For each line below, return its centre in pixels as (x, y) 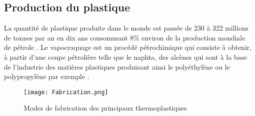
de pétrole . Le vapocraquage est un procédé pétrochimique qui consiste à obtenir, (128, 47)
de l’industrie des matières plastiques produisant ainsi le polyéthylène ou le (117, 66)
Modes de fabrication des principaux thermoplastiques (105, 108)
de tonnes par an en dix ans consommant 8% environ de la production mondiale (125, 37)
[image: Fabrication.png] (66, 92)
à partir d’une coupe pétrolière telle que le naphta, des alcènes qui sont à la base (126, 57)
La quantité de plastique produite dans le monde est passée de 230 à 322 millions (126, 28)
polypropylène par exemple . (47, 76)
